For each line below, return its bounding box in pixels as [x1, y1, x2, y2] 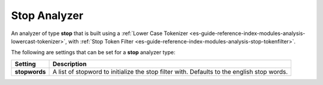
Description [52, 59, 87, 68]
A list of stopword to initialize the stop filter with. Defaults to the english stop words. [52, 67, 288, 75]
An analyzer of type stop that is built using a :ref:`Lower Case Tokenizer [11, 30, 188, 37]
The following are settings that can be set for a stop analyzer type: [11, 49, 176, 56]
